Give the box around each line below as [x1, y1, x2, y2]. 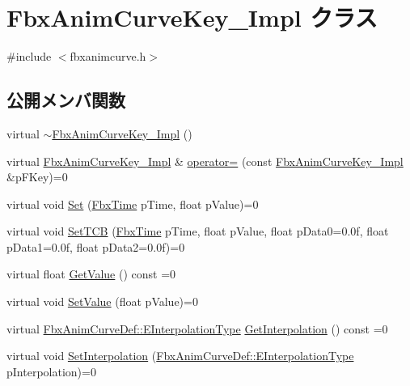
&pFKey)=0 [6, 168, 68, 185]
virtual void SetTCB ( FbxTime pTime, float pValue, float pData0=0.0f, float [6, 223, 389, 240]
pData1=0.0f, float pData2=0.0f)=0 [6, 238, 185, 255]
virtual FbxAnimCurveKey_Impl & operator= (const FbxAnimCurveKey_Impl [6, 152, 404, 169]
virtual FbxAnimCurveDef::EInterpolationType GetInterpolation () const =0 [6, 320, 388, 337]
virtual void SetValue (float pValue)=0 [6, 293, 198, 310]
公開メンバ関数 [6, 87, 125, 112]
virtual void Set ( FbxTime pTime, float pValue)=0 [6, 195, 259, 212]
